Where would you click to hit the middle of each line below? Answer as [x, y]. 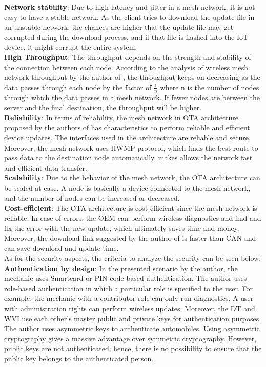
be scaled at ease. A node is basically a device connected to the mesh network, [127, 187]
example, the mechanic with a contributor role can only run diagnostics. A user [129, 298]
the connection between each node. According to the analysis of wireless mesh [126, 67]
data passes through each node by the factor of [78, 87]
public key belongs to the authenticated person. [79, 359]
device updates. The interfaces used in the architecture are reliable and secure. [127, 137]
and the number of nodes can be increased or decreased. [92, 198]
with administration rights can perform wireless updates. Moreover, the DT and [130, 308]
